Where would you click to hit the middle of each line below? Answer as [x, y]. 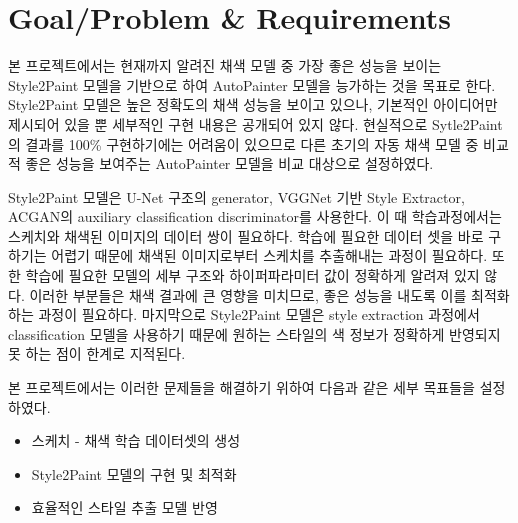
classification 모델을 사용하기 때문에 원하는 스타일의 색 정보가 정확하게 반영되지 [254, 333]
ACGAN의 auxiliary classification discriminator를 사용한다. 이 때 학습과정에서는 [255, 216]
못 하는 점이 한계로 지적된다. [97, 353]
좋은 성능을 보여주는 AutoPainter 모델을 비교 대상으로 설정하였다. [229, 163]
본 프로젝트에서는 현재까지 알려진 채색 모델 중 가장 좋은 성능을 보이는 [225, 65]
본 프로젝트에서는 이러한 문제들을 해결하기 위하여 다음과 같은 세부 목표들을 [241, 387]
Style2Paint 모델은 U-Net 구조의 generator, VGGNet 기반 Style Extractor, [236, 196]
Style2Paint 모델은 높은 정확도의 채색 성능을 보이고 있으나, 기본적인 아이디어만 [253, 104]
